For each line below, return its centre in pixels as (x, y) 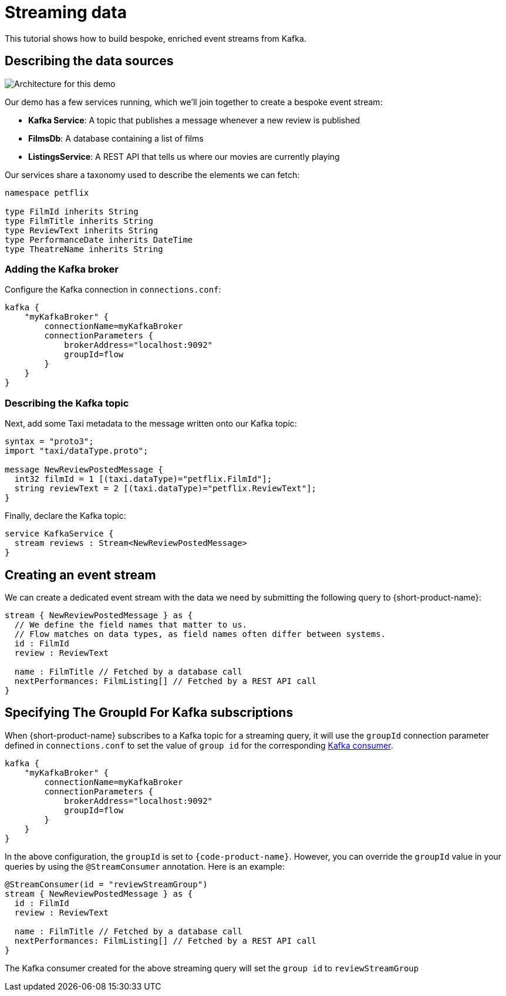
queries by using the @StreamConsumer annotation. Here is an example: (145, 866)
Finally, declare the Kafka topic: (65, 516)
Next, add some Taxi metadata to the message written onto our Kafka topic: (151, 424)
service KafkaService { (59, 534)
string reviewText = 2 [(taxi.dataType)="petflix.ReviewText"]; (166, 489)
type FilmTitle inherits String (79, 221)
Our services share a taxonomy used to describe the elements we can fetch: (152, 175)
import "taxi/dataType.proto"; (77, 451)
